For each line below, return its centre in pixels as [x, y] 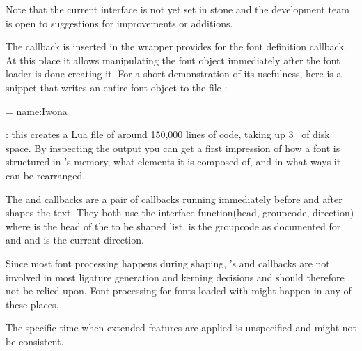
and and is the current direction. [75, 240]
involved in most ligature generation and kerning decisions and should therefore [175, 277]
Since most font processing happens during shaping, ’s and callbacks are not [168, 263]
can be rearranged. [46, 175]
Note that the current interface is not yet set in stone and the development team [178, 9]
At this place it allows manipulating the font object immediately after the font [173, 60]
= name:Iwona [37, 111]
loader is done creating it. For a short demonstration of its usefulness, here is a [174, 74]
